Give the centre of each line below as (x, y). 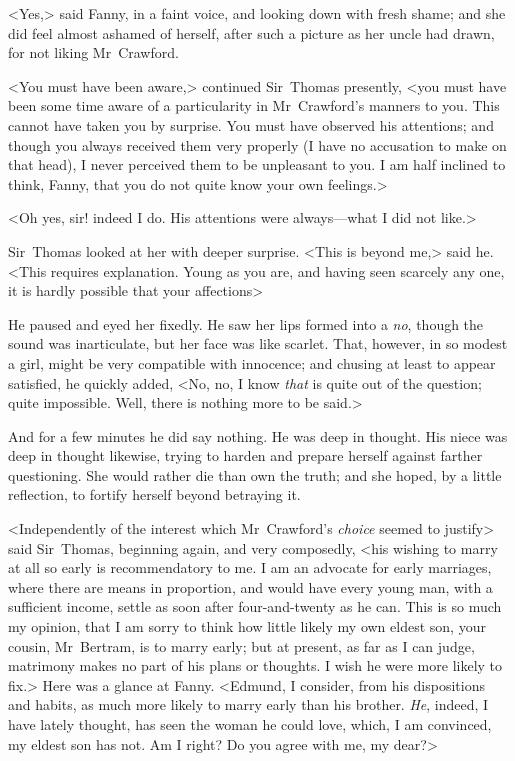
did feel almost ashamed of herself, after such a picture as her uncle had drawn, (251, 32)
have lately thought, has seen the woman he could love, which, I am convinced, (250, 724)
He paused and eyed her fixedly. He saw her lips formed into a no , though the (246, 323)
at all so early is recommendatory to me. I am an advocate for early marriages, (250, 567)
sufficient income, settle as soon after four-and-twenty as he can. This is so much (255, 606)
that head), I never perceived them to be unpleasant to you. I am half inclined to (257, 164)
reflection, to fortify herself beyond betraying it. (154, 494)
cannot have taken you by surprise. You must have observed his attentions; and (251, 124)
